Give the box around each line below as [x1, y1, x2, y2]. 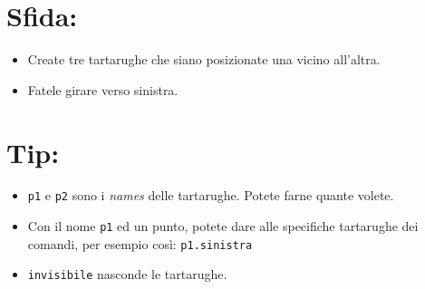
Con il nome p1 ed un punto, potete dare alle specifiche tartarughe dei [27, 217, 419, 236]
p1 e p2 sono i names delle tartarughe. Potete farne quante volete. [27, 186, 394, 205]
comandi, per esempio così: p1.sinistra [27, 234, 253, 253]
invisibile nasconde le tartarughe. [27, 265, 227, 284]
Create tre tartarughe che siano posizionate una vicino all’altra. [27, 50, 381, 69]
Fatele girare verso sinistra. [27, 80, 179, 99]
